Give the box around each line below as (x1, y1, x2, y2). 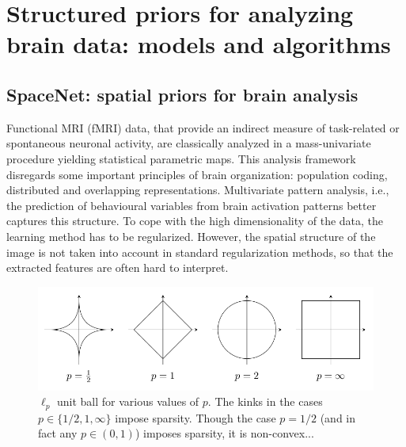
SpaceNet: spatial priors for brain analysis (6, 82, 359, 106)
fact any (38, 425, 78, 441)
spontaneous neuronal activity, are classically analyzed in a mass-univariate (6, 135, 371, 151)
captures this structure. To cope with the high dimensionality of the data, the (6, 212, 384, 229)
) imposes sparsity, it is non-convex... (135, 425, 314, 441)
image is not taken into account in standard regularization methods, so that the (6, 243, 393, 260)
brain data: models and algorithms (6, 28, 391, 60)
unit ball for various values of (56, 393, 199, 410)
